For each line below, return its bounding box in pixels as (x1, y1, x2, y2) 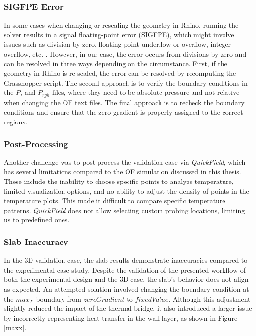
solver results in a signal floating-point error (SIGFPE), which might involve (4, 29, 234, 39)
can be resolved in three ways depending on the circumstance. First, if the (4, 58, 227, 68)
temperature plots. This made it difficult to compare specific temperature (4, 195, 225, 206)
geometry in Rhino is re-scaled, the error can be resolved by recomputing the (4, 68, 236, 78)
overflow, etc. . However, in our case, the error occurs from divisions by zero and (4, 49, 247, 59)
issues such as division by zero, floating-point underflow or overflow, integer (4, 39, 231, 49)
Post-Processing (4, 137, 68, 150)
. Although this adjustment (168, 293, 251, 304)
